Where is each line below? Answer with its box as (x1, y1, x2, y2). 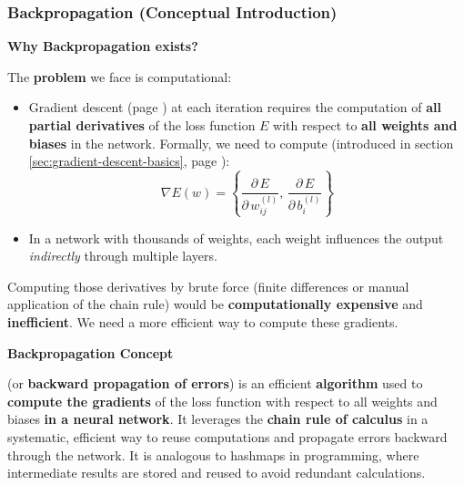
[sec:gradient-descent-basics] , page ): (28, 151, 230, 170)
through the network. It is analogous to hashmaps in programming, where (7, 445, 419, 464)
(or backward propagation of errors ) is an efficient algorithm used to (7, 374, 423, 393)
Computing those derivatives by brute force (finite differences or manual (7, 276, 409, 295)
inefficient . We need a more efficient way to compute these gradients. (7, 313, 398, 331)
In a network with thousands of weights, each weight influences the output (28, 228, 444, 247)
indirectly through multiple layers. (28, 246, 217, 265)
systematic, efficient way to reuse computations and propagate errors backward (7, 427, 448, 446)
